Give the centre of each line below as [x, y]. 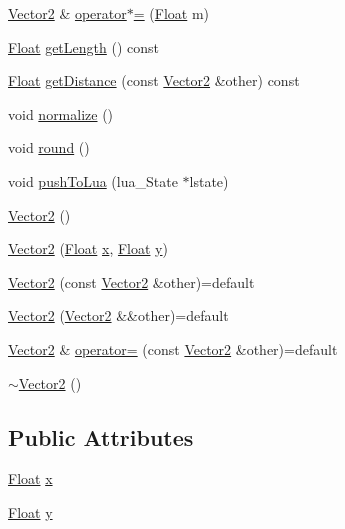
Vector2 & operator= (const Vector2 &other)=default [173, 348]
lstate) [209, 180]
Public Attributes [101, 436]
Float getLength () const [83, 46]
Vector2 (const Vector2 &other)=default [131, 281]
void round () [49, 147]
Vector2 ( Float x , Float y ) [88, 248]
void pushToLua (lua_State [93, 180]
